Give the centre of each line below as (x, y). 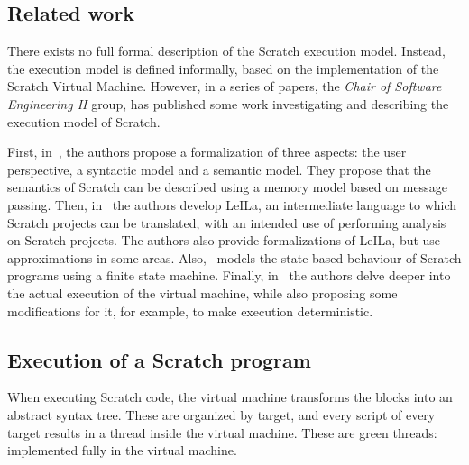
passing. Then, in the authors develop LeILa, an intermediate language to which (232, 204)
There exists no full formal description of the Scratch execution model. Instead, (226, 51)
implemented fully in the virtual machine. (122, 450)
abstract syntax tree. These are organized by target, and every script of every (221, 414)
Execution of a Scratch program (159, 359)
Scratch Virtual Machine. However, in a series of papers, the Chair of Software (225, 86)
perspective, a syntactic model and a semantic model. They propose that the (219, 169)
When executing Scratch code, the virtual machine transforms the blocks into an (230, 397)
